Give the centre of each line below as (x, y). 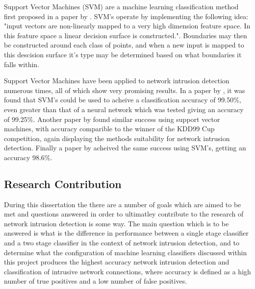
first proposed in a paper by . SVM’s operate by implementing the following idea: (126, 16)
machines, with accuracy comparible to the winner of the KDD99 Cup (109, 129)
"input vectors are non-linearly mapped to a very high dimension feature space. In (127, 26)
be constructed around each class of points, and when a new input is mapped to (124, 45)
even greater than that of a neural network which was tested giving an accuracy (124, 109)
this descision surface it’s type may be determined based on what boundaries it (123, 54)
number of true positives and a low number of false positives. (96, 281)
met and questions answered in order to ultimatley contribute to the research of (124, 214)
